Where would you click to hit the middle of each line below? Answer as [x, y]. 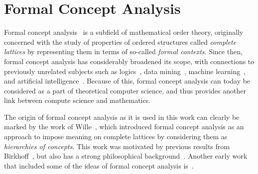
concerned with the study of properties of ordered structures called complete [120, 42]
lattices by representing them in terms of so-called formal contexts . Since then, [123, 51]
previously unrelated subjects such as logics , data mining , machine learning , [125, 71]
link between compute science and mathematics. [77, 100]
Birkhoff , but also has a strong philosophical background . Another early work [126, 156]
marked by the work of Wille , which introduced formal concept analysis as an [124, 127]
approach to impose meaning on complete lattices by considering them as [116, 136]
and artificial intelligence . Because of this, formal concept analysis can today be [127, 81]
